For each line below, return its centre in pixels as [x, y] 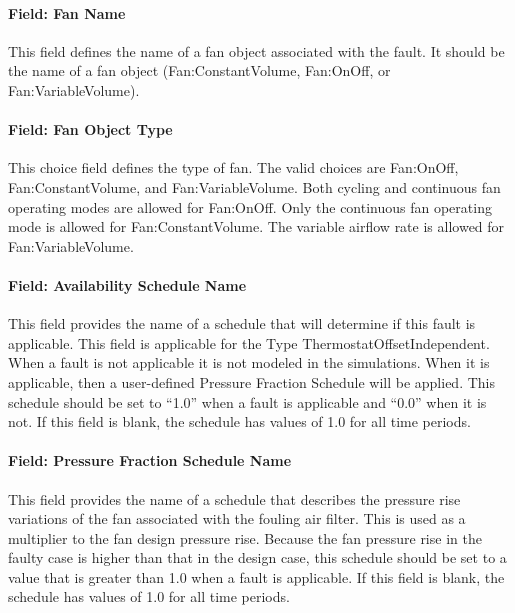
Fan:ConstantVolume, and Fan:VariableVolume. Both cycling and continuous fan [254, 186]
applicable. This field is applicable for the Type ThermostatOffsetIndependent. [249, 342]
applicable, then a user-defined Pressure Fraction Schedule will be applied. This [252, 381]
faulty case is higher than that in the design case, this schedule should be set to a [257, 557]
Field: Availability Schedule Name [127, 284]
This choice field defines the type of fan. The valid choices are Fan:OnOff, [233, 167]
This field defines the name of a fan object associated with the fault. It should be [256, 50]
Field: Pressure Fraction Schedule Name [150, 460]
